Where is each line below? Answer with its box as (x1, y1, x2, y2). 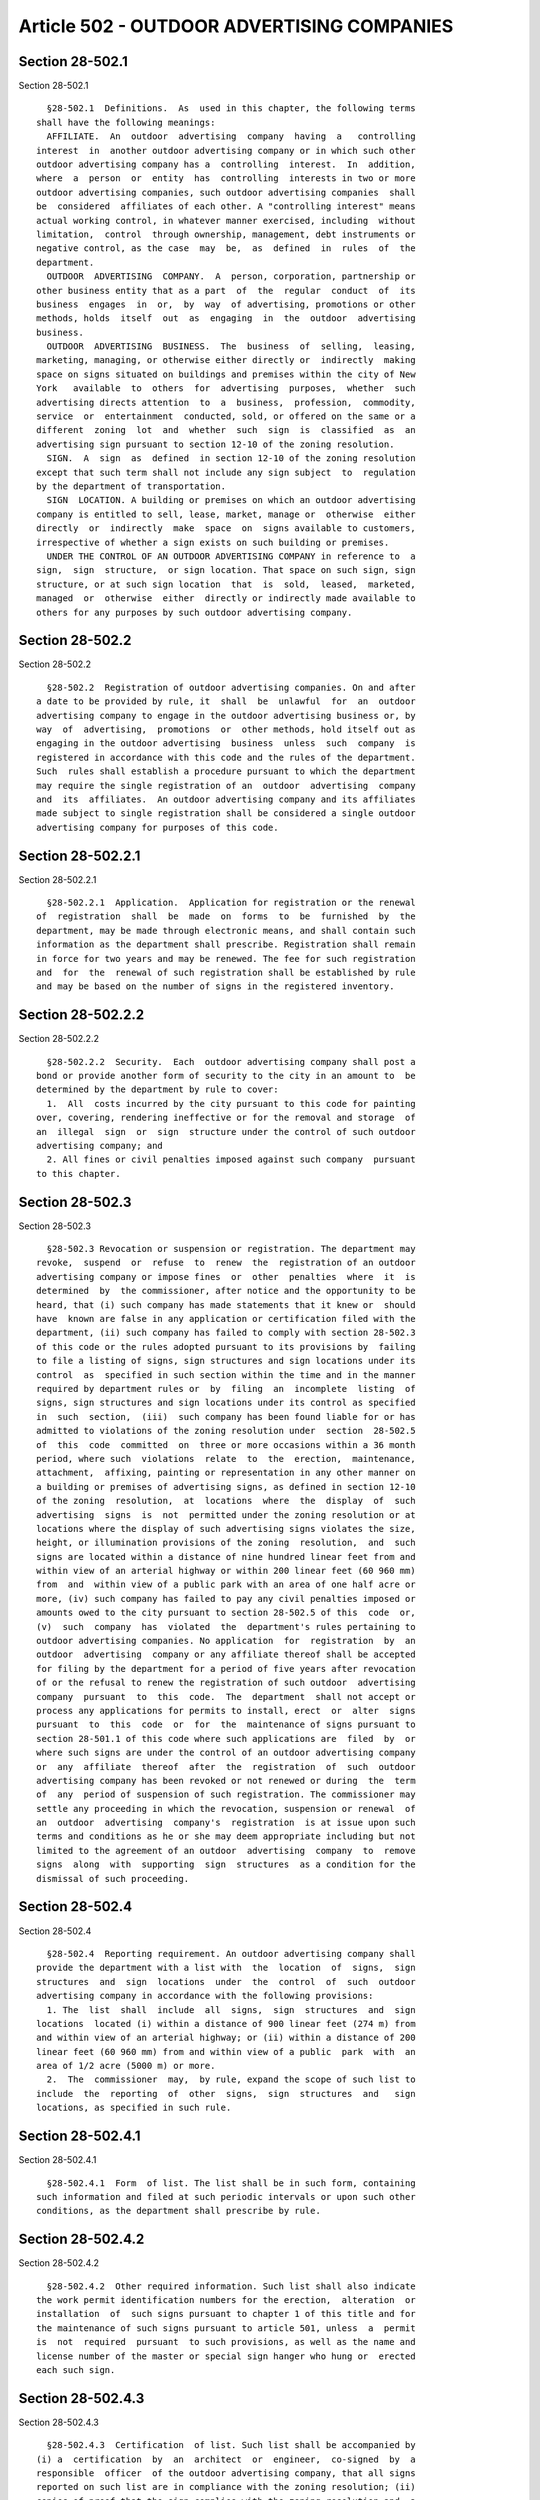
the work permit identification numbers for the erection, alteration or (36, 2295, 416, 2306)
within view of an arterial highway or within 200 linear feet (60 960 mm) (36, 1565, 416, 1577)
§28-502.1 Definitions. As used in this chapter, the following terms (46, 103, 416, 114)
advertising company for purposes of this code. (36, 821, 279, 833)
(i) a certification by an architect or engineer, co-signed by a (36, 2453, 416, 2465)
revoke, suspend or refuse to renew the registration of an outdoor (36, 1257, 416, 1269)
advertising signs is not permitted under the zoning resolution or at (36, 1509, 416, 1520)
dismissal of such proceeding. (36, 1873, 190, 1884)
